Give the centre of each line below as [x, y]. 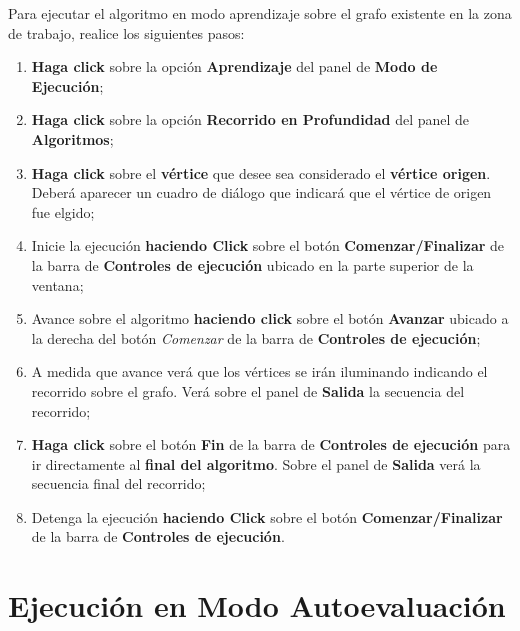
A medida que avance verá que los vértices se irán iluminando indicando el [259, 371]
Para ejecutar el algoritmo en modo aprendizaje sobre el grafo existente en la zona [260, 13]
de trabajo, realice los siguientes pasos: [126, 32]
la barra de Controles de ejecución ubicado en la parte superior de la [252, 264]
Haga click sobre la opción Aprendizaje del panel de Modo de [234, 66]
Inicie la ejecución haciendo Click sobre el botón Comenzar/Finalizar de [268, 245]
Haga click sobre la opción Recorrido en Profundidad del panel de [250, 119]
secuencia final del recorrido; [118, 483]
